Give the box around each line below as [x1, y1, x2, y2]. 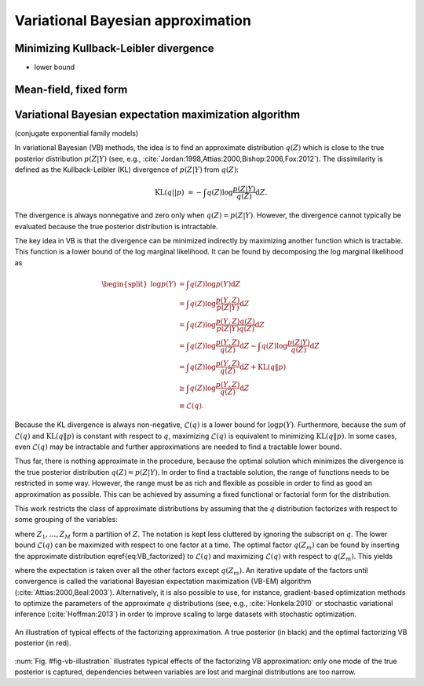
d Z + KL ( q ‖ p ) [239, 362, 287, 371]
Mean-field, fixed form [14, 82, 128, 96]
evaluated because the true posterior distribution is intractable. [14, 221, 219, 231]
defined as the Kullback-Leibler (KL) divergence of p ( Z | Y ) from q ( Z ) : [14, 165, 239, 174]
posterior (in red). [14, 638, 71, 648]
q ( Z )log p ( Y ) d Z [189, 279, 241, 288]
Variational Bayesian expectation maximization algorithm [14, 108, 301, 121]
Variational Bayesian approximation [14, 12, 251, 29]
